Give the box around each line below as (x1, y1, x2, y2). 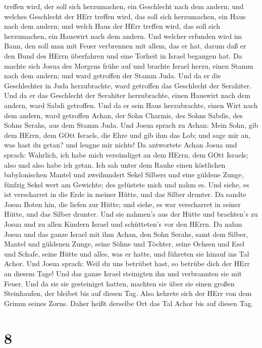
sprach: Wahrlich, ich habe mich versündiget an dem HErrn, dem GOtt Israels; (4, 149, 248, 160)
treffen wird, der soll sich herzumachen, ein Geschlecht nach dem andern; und (4, 1, 244, 11)
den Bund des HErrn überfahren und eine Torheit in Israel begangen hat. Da (4, 50, 242, 61)
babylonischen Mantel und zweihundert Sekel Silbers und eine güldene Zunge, (4, 169, 244, 180)
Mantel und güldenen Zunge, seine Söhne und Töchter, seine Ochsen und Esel (4, 238, 245, 249)
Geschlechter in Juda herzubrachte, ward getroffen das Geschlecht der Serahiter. (4, 80, 252, 90)
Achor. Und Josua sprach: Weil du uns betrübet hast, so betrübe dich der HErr (4, 258, 250, 269)
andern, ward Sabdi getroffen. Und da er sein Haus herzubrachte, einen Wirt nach (4, 100, 258, 110)
